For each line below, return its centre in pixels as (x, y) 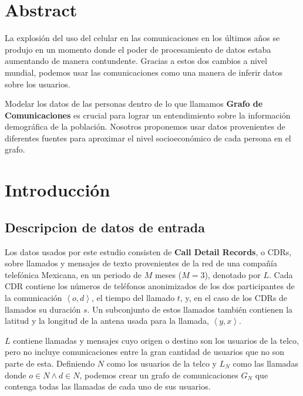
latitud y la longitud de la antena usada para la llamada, (107, 321)
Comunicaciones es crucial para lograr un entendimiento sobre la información (148, 115)
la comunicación (33, 298)
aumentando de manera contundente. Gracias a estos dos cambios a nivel (136, 61)
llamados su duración (43, 309)
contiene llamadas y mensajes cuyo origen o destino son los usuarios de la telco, (156, 340)
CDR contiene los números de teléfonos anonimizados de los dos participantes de (150, 286)
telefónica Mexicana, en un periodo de (73, 274)
